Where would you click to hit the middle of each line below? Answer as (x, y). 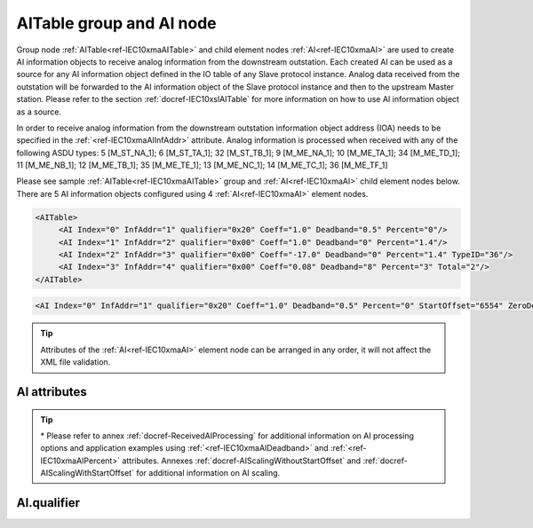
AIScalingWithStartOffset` (88, 473)
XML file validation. (76, 362)
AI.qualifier (48, 503)
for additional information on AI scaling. (208, 473)
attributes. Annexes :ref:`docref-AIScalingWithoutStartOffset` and (241, 461)
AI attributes (52, 392)
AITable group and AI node (116, 23)
